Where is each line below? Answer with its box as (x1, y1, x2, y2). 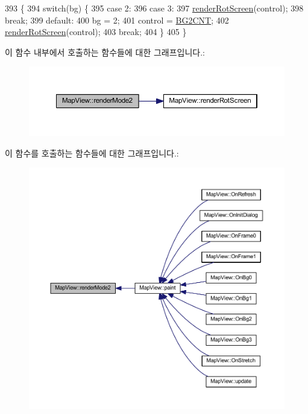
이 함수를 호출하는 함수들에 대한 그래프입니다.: (5, 146, 179, 159)
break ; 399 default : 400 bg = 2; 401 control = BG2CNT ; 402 (5, 13, 229, 26)
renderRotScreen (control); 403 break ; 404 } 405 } (5, 25, 187, 38)
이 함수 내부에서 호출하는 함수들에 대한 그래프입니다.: (5, 45, 205, 58)
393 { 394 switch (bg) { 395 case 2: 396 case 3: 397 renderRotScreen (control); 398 (5, 2, 304, 14)
